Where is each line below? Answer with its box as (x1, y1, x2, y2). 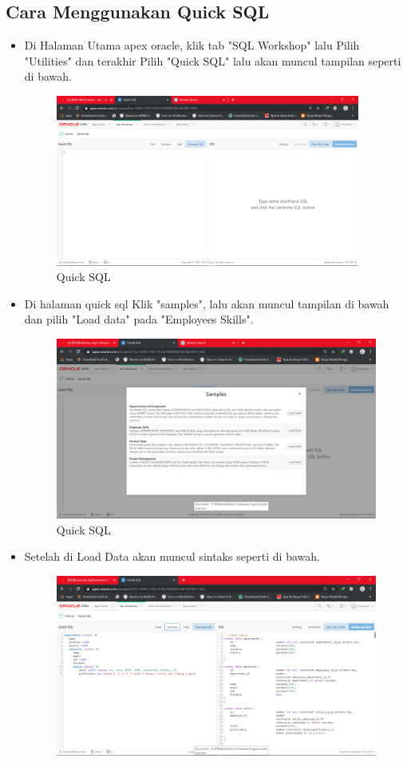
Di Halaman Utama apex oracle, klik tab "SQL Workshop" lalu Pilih (24, 37, 360, 54)
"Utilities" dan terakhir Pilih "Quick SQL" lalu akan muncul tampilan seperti (24, 52, 401, 69)
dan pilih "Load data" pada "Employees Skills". (24, 311, 254, 327)
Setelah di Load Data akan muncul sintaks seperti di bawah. (24, 548, 320, 565)
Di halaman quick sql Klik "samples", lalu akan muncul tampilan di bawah (24, 295, 389, 312)
